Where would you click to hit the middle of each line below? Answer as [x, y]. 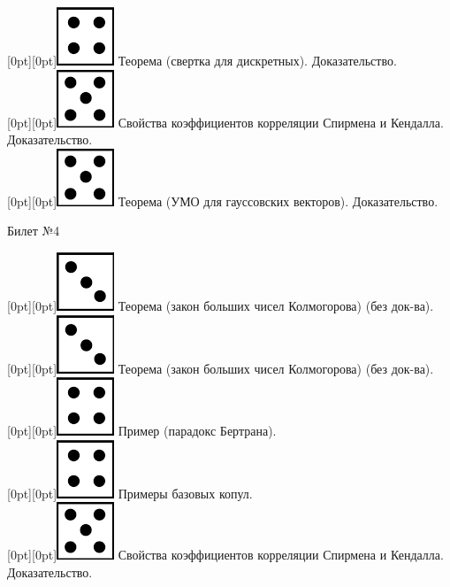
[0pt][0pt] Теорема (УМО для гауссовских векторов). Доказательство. [223, 201]
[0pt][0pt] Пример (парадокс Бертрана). [142, 431]
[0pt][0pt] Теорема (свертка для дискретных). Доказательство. [202, 60]
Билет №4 [34, 231]
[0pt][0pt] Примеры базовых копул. [130, 493]
